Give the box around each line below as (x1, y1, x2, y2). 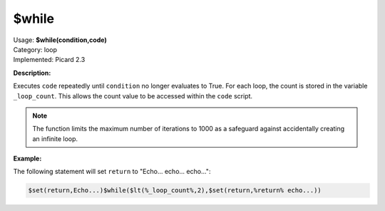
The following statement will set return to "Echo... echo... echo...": (13, 168, 211, 176)
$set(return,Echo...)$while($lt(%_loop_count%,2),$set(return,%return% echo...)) (28, 186, 322, 195)
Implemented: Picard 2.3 (13, 56, 86, 64)
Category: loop (13, 45, 57, 53)
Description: (13, 68, 51, 77)
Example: (13, 154, 42, 163)
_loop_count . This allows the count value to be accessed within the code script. (13, 91, 253, 100)
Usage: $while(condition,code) (13, 36, 107, 44)
